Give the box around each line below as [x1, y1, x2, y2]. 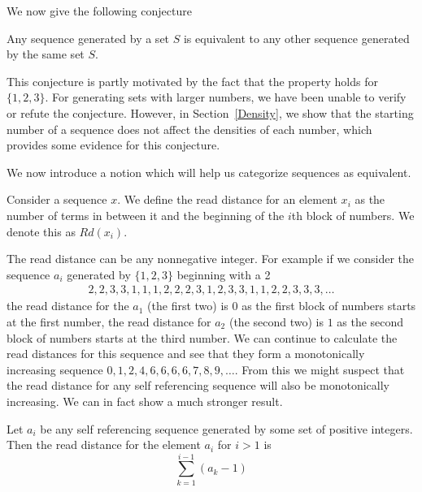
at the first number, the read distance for [7, 313, 211, 330]
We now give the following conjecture [7, 2, 192, 19]
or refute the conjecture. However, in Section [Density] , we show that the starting [7, 104, 414, 121]
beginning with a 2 [176, 265, 271, 283]
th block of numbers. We [291, 206, 415, 223]
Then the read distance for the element [7, 436, 201, 453]
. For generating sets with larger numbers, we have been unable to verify [45, 88, 407, 106]
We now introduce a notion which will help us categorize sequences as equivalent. [7, 163, 411, 180]
